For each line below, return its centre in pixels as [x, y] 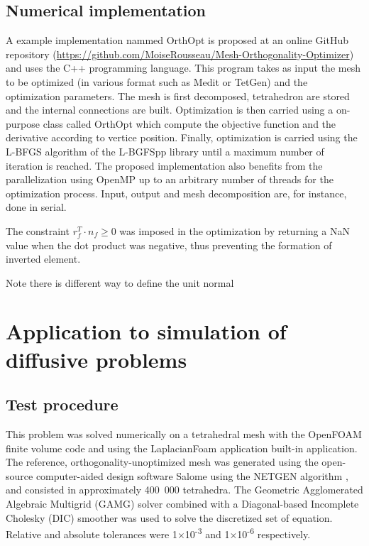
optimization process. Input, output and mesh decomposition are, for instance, [176, 193]
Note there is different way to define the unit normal [120, 282]
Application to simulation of [146, 331]
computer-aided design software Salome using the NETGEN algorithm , [192, 475]
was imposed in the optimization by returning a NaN [235, 230]
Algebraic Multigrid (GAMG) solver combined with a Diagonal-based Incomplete [182, 504]
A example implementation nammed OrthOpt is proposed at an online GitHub [177, 40]
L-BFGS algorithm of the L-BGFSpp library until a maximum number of [165, 151]
